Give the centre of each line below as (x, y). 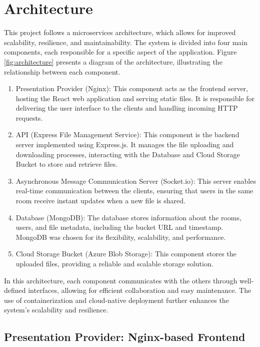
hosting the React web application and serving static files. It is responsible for (135, 98)
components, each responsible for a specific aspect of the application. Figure (120, 52)
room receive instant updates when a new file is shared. (100, 201)
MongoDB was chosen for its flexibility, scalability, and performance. (121, 237)
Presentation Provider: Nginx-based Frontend (125, 337)
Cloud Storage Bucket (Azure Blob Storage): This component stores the (126, 254)
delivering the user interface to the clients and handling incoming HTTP (127, 108)
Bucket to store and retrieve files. (67, 164)
